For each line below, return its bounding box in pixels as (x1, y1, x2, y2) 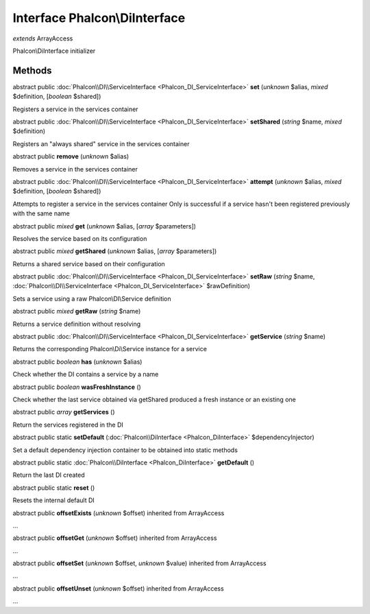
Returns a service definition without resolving (12, 320, 141, 328)
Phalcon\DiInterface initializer (12, 47, 96, 55)
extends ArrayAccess (12, 34, 73, 43)
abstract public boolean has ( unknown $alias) (12, 357, 143, 366)
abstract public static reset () (12, 484, 95, 492)
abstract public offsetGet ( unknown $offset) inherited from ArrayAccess (12, 534, 217, 542)
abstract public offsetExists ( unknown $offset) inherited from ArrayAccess (12, 508, 225, 517)
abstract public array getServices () (12, 408, 116, 416)
